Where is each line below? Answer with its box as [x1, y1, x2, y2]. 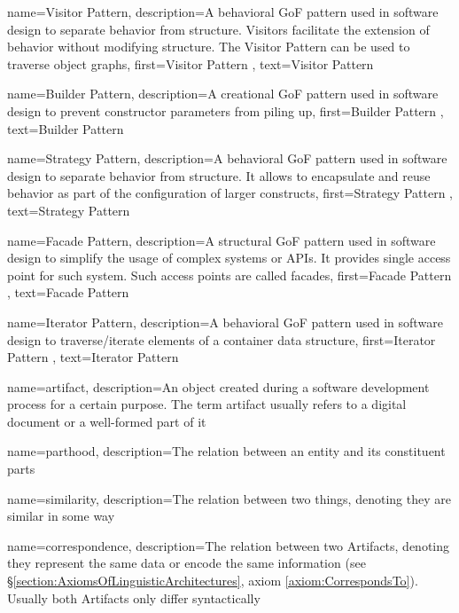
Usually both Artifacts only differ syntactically [7, 588, 261, 607]
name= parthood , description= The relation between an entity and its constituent [7, 442, 446, 460]
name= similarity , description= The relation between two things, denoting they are [7, 489, 451, 507]
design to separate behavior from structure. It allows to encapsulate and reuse [7, 166, 431, 185]
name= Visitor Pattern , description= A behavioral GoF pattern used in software [7, 3, 439, 20]
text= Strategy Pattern [7, 200, 130, 219]
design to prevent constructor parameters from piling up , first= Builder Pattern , [7, 101, 444, 120]
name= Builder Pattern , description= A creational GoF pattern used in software [7, 84, 439, 103]
